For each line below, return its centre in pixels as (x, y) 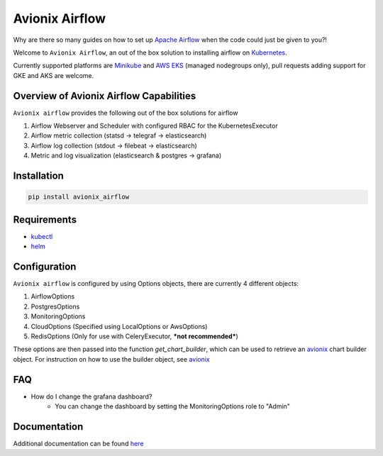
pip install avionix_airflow (79, 197)
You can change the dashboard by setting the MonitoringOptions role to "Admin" (173, 406)
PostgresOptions (55, 306)
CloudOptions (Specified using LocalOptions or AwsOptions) (119, 326)
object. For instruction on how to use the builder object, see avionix (111, 359)
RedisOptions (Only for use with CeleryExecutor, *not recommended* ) (135, 336)
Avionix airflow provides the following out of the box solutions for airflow (126, 113)
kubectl (42, 236)
